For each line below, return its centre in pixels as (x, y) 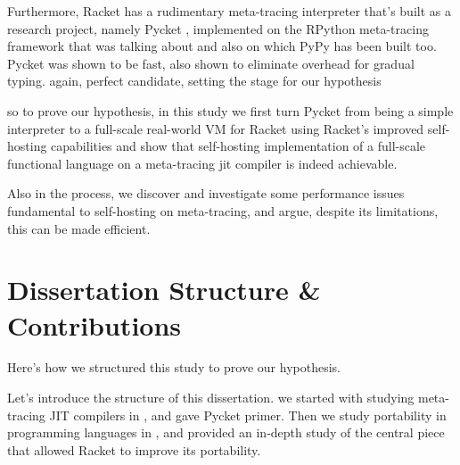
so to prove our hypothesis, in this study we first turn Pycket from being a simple (230, 110)
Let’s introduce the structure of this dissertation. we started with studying (211, 398)
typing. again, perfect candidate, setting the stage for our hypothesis (194, 81)
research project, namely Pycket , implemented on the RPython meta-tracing (218, 28)
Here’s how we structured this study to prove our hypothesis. (174, 367)
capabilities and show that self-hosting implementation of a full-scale (238, 146)
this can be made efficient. (79, 228)
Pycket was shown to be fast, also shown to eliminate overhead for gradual (211, 63)
